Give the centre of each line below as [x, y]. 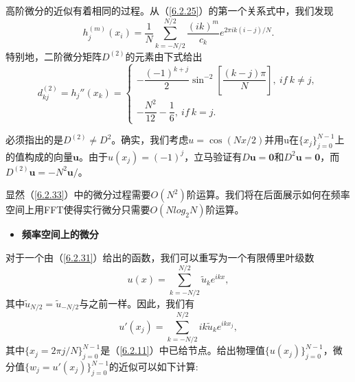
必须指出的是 [34, 140]
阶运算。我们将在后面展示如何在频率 [268, 194]
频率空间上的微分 [60, 234]
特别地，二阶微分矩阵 [54, 56]
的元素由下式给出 [164, 56]
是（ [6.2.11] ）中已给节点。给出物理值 [183, 350]
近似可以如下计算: [158, 366]
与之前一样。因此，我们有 [137, 303]
